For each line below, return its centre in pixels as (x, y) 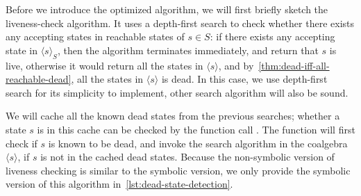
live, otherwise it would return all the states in (104, 65)
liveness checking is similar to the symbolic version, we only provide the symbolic (178, 170)
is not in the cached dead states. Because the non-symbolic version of (187, 157)
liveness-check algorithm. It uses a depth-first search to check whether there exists (180, 23)
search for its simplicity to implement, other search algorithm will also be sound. (177, 92)
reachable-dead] (39, 79)
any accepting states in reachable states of (95, 36)
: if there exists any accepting (272, 36)
